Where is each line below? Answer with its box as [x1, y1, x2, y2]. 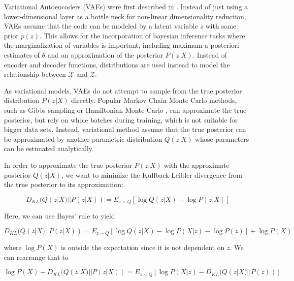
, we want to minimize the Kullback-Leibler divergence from [61, 169, 242, 180]
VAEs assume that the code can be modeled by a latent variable [4, 21, 198, 31]
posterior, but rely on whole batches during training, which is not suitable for [4, 114, 238, 125]
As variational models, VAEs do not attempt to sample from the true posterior [4, 85, 242, 95]
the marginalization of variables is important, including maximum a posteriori [4, 40, 239, 50]
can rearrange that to [4, 251, 68, 262]
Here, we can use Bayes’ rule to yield [4, 211, 115, 221]
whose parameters [195, 133, 249, 144]
